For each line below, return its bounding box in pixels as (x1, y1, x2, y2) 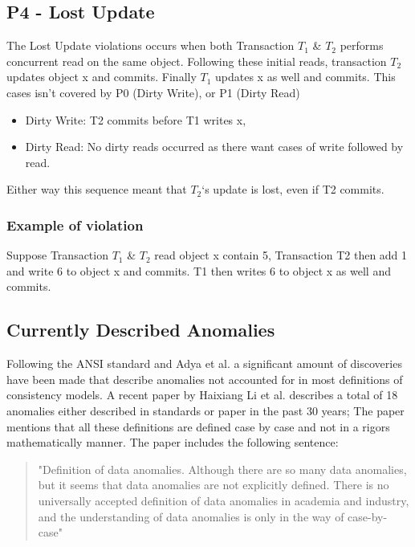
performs (340, 37, 384, 54)
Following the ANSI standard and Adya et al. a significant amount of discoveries (6, 355, 402, 372)
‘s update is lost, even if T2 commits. (201, 181, 384, 198)
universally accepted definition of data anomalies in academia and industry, (38, 492, 409, 508)
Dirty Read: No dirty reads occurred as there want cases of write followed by (25, 138, 404, 155)
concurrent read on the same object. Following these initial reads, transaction (6, 52, 387, 69)
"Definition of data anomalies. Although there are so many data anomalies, (38, 460, 407, 477)
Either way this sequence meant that (6, 181, 187, 198)
